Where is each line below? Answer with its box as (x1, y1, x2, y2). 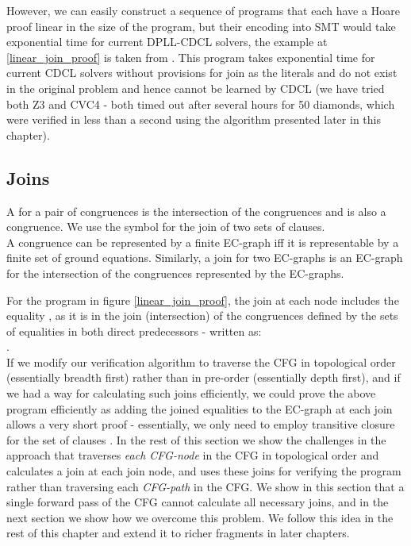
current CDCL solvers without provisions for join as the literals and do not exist (6, 64, 398, 81)
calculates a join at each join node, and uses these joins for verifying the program (6, 463, 401, 479)
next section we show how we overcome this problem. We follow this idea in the (6, 509, 394, 525)
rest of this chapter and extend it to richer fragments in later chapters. (6, 525, 350, 541)
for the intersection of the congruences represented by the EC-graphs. (6, 264, 344, 281)
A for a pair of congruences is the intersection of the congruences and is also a (6, 202, 386, 219)
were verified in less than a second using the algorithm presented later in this (6, 111, 381, 128)
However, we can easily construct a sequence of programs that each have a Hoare (6, 2, 400, 18)
